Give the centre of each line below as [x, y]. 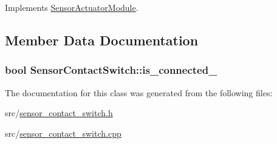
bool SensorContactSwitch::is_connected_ [111, 70]
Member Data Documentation [102, 40]
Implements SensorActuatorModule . [72, 7]
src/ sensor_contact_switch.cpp [63, 133]
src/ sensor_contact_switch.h [59, 113]
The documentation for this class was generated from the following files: [139, 92]
